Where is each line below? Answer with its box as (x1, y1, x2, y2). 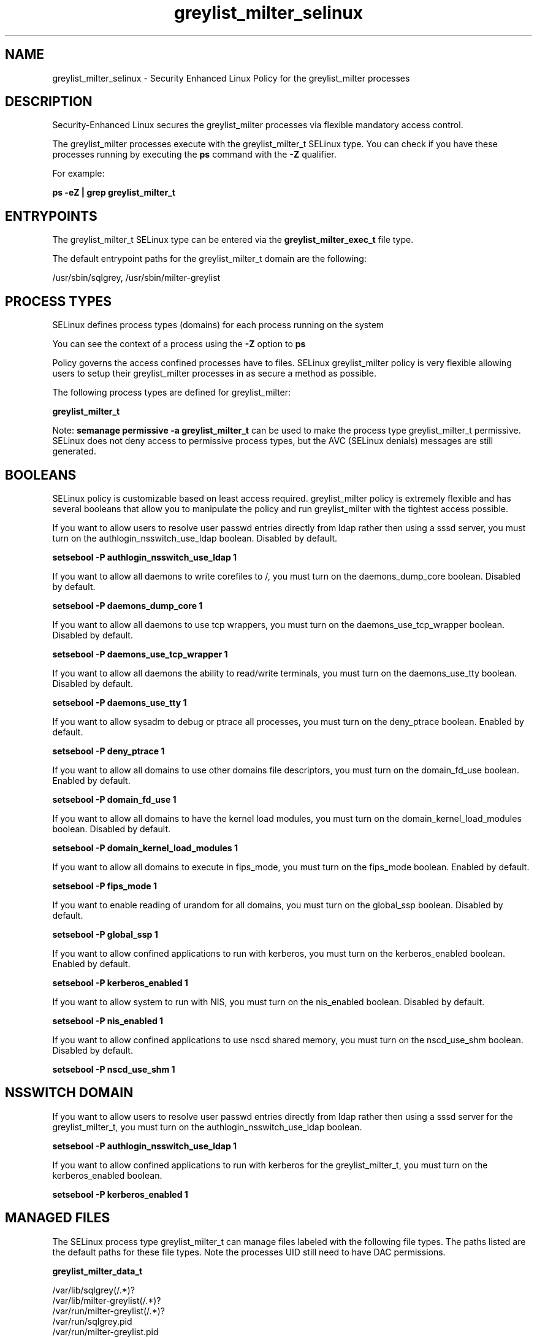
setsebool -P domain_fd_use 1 (52, 794, 177, 805)
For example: (52, 168, 105, 179)
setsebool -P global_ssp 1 (52, 929, 158, 940)
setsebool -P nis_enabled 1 (52, 1015, 164, 1026)
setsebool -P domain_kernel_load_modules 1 (52, 842, 238, 853)
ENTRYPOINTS (5, 208, 97, 224)
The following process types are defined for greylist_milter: (52, 387, 291, 398)
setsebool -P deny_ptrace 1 (52, 745, 165, 756)
